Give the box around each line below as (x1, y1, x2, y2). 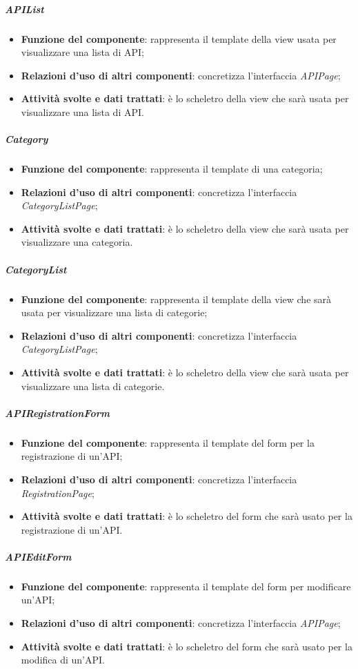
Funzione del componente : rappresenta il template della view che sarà (21, 291, 332, 306)
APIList (5, 1, 44, 16)
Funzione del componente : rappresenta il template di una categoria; (21, 162, 323, 176)
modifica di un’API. (21, 652, 105, 667)
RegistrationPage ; (21, 485, 95, 500)
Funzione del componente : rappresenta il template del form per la (21, 435, 315, 449)
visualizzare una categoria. (21, 235, 133, 249)
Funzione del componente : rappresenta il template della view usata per (21, 31, 337, 46)
